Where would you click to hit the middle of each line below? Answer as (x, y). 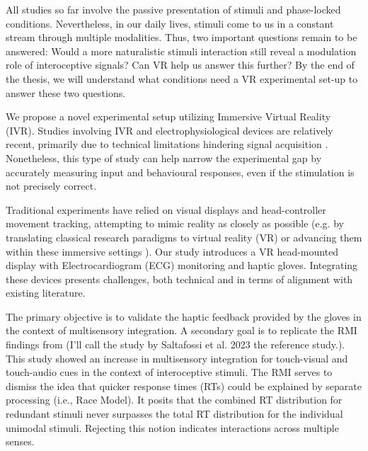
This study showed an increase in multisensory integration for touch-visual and (177, 358)
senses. (20, 441)
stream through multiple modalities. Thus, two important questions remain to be (182, 37)
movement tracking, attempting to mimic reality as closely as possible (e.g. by (175, 223)
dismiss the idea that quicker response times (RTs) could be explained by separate (184, 386)
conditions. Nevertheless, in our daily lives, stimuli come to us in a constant (170, 23)
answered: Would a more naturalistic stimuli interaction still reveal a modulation (181, 51)
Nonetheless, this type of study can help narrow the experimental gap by (164, 158)
